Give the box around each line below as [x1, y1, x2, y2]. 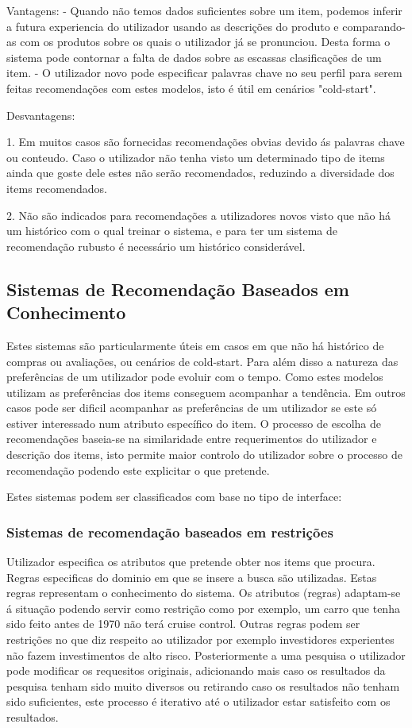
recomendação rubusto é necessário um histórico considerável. [6, 237, 306, 254]
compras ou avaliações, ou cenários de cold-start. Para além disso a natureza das [6, 352, 399, 369]
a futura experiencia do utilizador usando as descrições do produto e [6, 17, 339, 34]
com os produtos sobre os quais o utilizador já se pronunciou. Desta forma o [20, 33, 391, 50]
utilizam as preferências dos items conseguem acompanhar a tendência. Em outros [6, 383, 406, 400]
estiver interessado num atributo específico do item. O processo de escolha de [6, 414, 381, 431]
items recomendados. [6, 179, 107, 196]
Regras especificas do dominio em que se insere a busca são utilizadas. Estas [6, 568, 377, 585]
